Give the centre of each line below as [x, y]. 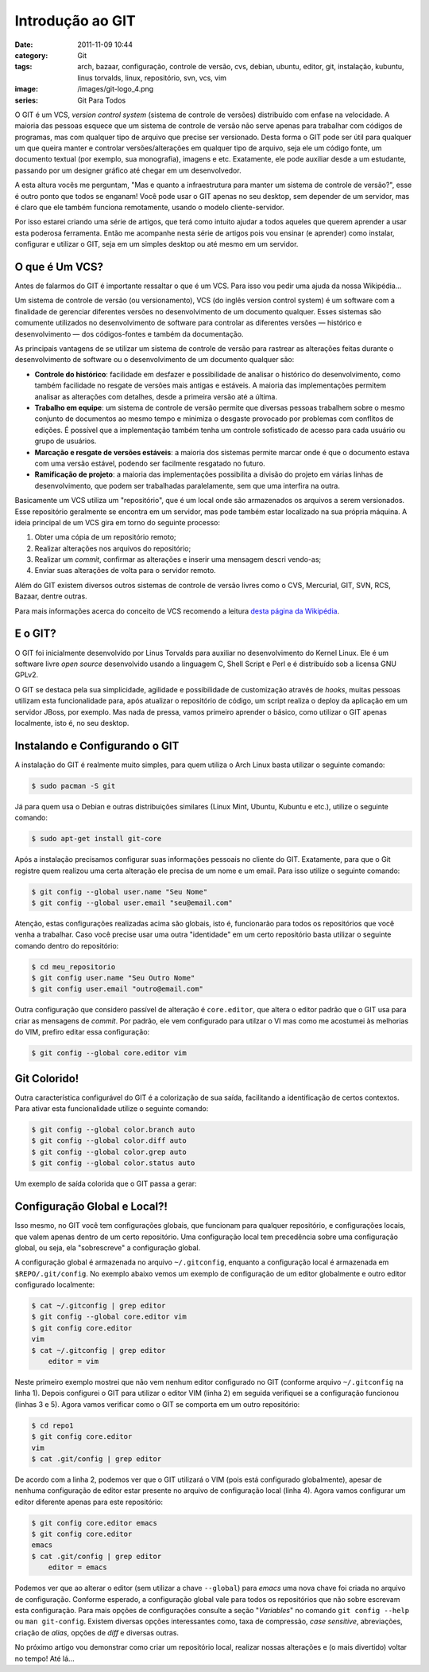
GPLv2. [27, 675]
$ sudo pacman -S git [73, 785]
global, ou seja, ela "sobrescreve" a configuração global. [108, 1247]
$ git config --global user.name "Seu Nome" [120, 892]
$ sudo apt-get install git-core [97, 839]
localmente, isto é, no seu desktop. [72, 723]
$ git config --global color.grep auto [109, 1152]
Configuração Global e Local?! [91, 1207]
